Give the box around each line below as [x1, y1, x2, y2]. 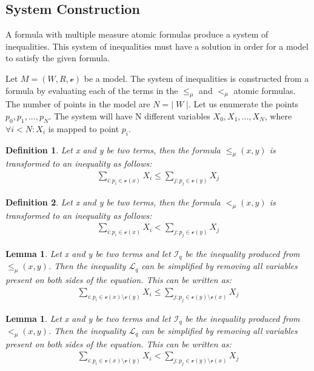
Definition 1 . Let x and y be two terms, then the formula [5, 143, 221, 156]
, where [264, 109, 292, 122]
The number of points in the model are [5, 98, 150, 110]
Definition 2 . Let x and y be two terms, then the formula [5, 195, 221, 208]
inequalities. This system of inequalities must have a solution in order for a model [5, 39, 309, 52]
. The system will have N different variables [48, 109, 210, 122]
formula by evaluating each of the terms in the [5, 84, 178, 96]
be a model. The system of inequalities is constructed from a [84, 72, 309, 84]
